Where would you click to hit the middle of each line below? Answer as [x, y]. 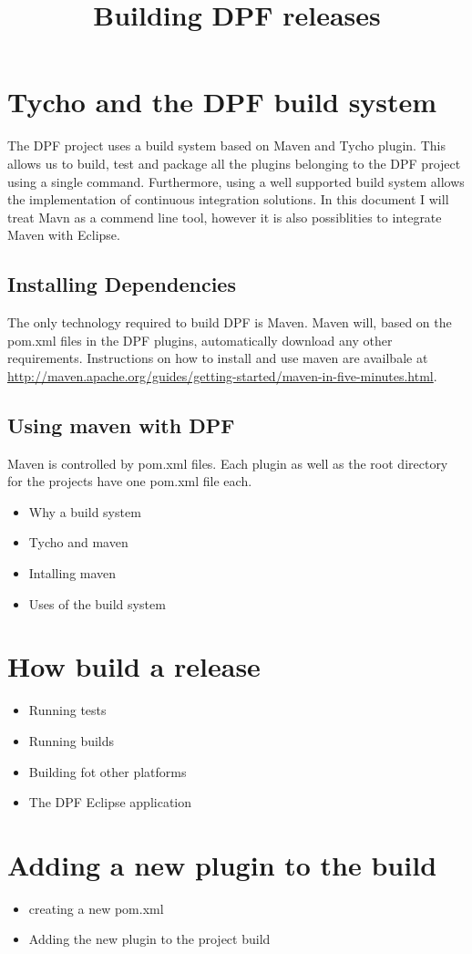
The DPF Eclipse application [110, 802]
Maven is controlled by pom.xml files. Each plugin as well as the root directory [228, 463]
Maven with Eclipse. [64, 235]
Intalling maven [72, 573]
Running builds [72, 740]
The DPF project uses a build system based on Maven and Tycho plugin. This [226, 145]
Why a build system [85, 511]
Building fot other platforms [108, 771]
